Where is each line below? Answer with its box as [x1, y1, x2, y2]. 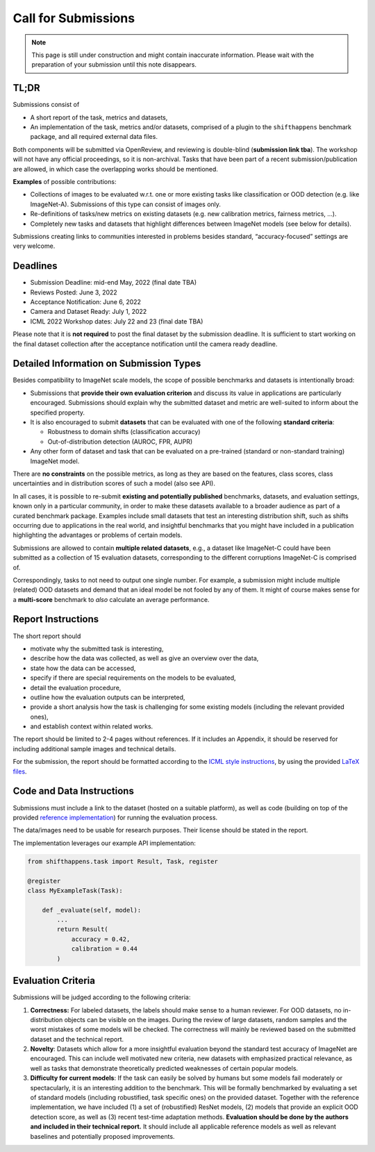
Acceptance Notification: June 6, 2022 [30, 298, 142, 306]
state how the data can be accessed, [30, 664, 136, 672]
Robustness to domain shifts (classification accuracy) [47, 428, 201, 436]
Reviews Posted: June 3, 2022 [30, 288, 117, 297]
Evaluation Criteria [12, 975, 95, 987]
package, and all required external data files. [30, 133, 158, 141]
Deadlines [12, 260, 58, 272]
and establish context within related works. [30, 722, 153, 731]
